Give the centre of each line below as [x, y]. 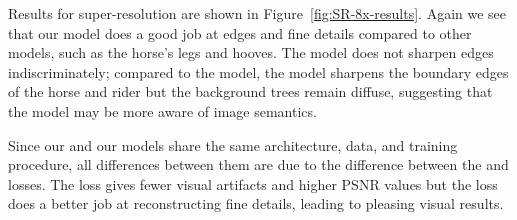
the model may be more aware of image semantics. [162, 110]
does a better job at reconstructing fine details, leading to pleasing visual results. [256, 203]
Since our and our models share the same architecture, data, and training [233, 144]
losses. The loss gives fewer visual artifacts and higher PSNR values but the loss [253, 183]
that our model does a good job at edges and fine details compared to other [240, 32]
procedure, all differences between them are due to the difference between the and [258, 164]
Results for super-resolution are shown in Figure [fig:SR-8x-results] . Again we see [257, 13]
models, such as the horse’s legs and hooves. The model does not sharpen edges [251, 52]
